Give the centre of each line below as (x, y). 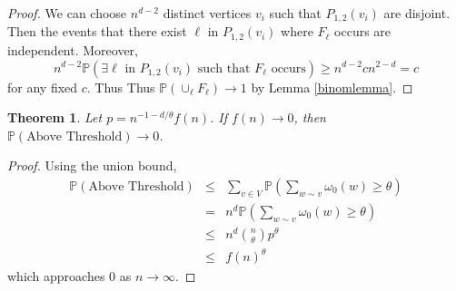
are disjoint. (417, 13)
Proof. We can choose (67, 13)
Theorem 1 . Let (55, 117)
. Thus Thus (121, 87)
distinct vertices (207, 13)
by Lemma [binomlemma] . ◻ (332, 87)
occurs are (363, 31)
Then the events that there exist (97, 31)
